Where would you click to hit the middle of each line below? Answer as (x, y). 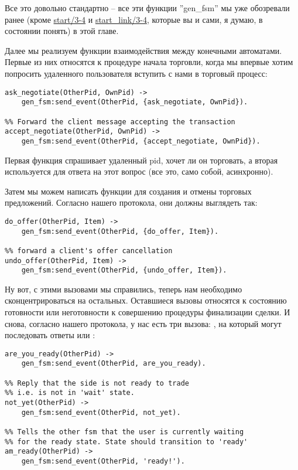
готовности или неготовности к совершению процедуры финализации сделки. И (148, 312)
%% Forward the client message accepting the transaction (120, 122)
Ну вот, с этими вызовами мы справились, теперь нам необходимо (124, 289)
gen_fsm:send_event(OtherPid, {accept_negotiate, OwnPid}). (141, 141)
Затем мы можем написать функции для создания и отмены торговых (128, 191)
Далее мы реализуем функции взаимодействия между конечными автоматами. (143, 50)
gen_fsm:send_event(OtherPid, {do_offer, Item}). (120, 231)
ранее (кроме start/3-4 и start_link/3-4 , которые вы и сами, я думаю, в (134, 19)
